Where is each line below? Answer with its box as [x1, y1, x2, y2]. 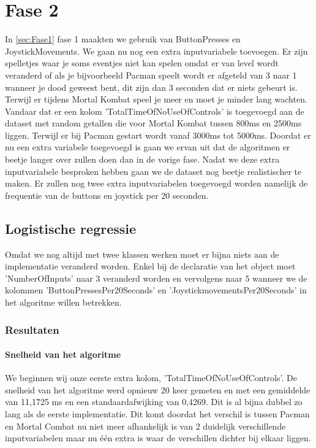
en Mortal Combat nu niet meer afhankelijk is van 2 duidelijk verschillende [5, 419, 286, 432]
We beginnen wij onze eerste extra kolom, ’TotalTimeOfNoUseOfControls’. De [5, 371, 297, 384]
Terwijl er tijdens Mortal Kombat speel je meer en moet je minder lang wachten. [5, 93, 307, 106]
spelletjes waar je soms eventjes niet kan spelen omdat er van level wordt [5, 56, 279, 69]
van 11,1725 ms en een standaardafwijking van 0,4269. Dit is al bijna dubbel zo [5, 395, 303, 408]
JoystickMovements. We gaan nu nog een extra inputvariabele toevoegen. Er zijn [5, 44, 308, 57]
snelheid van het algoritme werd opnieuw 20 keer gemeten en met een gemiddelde [5, 383, 310, 396]
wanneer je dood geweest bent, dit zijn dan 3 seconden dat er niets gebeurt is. [5, 80, 298, 93]
